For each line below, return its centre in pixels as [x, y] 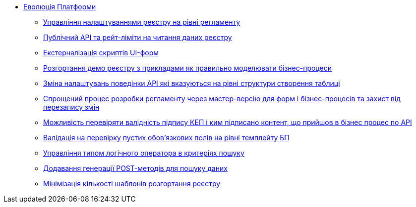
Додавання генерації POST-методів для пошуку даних [135, 168]
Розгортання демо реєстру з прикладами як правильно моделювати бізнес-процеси [187, 68]
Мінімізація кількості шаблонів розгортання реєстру [132, 184]
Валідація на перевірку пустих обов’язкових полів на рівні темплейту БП [166, 138]
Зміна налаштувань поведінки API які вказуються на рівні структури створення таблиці [192, 83]
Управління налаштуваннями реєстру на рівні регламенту [142, 22]
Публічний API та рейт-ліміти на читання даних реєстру [138, 37]
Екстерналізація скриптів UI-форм [101, 53]
